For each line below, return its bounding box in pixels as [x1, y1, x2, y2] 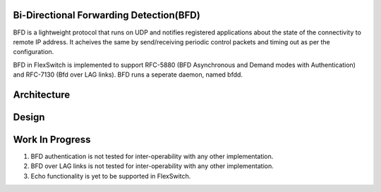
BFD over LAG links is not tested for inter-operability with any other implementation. [30, 162, 274, 170]
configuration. [13, 48, 54, 56]
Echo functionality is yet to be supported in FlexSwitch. [30, 172, 191, 180]
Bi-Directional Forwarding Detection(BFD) [13, 9, 200, 21]
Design [13, 111, 45, 123]
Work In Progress [13, 134, 91, 146]
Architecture [13, 89, 71, 101]
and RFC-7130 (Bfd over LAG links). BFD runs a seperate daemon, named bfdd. [13, 70, 243, 79]
